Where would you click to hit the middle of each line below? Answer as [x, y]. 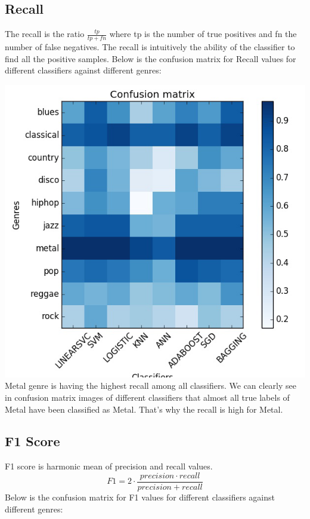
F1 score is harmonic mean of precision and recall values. [109, 466]
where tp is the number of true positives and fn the [203, 34]
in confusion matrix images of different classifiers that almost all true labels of [147, 397]
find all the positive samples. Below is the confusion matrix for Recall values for [151, 58]
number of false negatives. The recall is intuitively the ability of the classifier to [150, 47]
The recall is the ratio [45, 34]
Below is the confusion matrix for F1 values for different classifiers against [140, 497]
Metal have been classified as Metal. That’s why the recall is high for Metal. [144, 409]
